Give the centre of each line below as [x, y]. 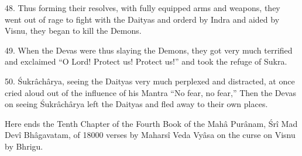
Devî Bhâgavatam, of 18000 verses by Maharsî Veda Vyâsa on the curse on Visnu [150, 135]
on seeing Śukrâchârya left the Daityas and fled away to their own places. [136, 104]
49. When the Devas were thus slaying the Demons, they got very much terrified [149, 50]
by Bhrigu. [24, 146]
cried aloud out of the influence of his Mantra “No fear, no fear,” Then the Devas [150, 92]
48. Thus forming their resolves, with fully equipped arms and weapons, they [143, 8]
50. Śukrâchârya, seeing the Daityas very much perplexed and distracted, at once [150, 81]
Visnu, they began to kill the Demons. [73, 31]
